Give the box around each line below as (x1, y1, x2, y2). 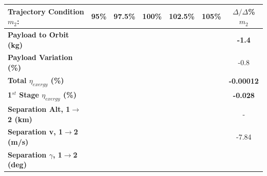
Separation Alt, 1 (8, 103, 70, 114)
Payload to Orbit (8, 29, 69, 40)
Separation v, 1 (8, 126, 63, 137)
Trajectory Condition (8, 6, 84, 16)
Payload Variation (8, 52, 73, 63)
